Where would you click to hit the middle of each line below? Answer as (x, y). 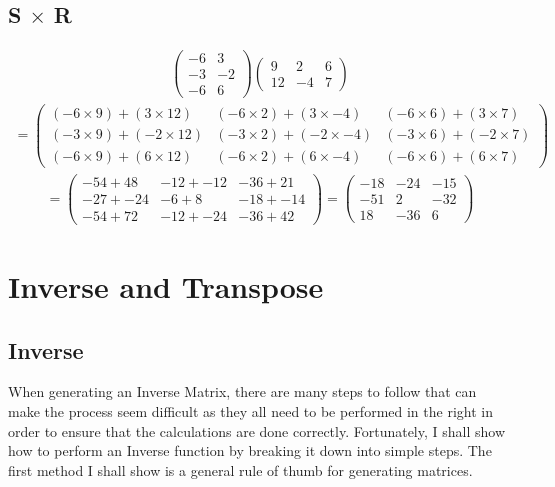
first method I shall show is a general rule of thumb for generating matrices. (240, 469)
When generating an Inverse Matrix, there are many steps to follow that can (242, 391)
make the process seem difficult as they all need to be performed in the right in (250, 410)
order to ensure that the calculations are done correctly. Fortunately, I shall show (257, 430)
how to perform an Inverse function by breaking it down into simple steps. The (250, 450)
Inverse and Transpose (166, 285)
